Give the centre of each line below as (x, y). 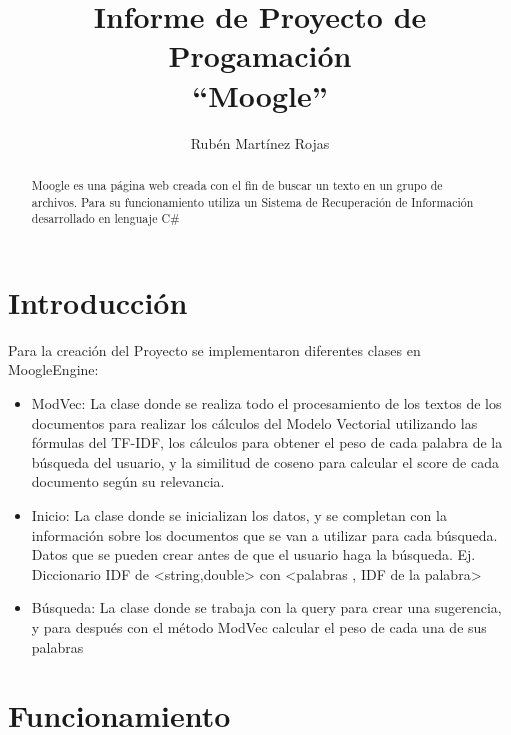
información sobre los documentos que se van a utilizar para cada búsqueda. (264, 534)
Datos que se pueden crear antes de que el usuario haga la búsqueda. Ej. (253, 554)
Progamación (260, 55)
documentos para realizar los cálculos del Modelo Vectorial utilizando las (254, 422)
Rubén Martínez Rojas (260, 142)
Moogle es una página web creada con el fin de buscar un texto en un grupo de (237, 184)
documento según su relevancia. (128, 481)
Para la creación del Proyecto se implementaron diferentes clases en (214, 349)
